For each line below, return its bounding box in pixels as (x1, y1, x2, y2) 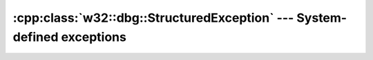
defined (12, 29, 59, 44)
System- (296, 10, 347, 25)
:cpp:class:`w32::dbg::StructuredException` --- (12, 10, 294, 25)
